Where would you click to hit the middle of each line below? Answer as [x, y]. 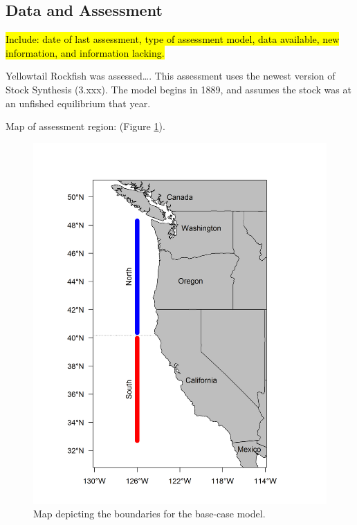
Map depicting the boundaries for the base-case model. [149, 514]
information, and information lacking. [85, 52]
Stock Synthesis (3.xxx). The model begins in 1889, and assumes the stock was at [178, 89]
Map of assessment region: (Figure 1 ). [85, 126]
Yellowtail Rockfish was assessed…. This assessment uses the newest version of [171, 76]
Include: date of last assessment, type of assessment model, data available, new [173, 39]
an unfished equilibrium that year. [78, 103]
